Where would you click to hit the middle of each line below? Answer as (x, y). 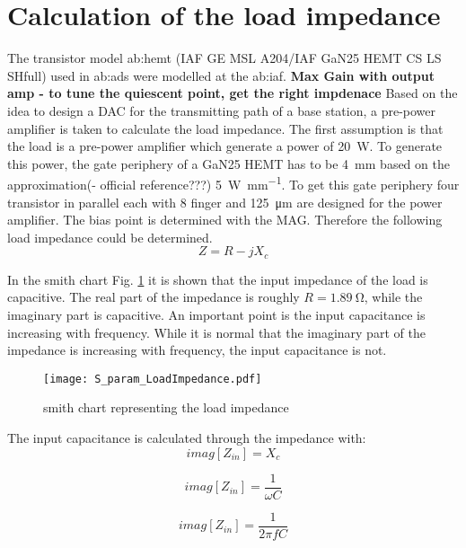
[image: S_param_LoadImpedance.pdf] (153, 379)
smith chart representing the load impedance (166, 407)
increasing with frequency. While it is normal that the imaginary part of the (216, 332)
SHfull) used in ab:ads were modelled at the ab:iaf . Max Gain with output (221, 75)
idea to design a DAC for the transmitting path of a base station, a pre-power (222, 110)
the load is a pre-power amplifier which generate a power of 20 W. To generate (225, 146)
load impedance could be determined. (110, 237)
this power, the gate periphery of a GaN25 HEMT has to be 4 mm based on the (229, 163)
